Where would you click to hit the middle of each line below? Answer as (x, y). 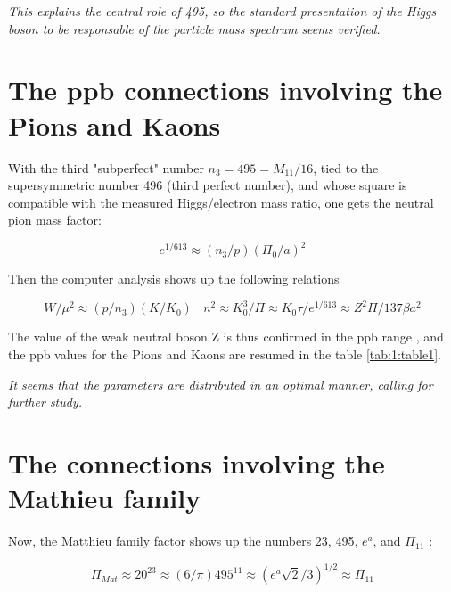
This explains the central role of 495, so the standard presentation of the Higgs (222, 11)
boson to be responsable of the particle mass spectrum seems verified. (194, 28)
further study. (45, 402)
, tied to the (346, 167)
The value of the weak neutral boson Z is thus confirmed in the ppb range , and (226, 337)
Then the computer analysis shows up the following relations (174, 279)
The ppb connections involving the (225, 90)
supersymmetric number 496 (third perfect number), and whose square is (208, 185)
